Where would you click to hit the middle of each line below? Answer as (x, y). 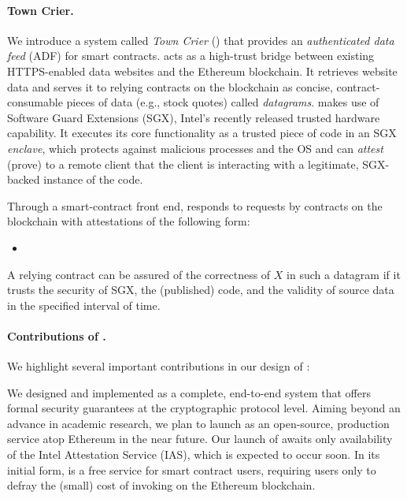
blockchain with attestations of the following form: (129, 221)
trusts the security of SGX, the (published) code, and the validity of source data (201, 290)
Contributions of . (57, 335)
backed (24, 179)
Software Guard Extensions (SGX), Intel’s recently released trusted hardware (194, 117)
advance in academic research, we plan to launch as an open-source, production (198, 423)
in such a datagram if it (344, 274)
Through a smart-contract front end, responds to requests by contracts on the (195, 205)
